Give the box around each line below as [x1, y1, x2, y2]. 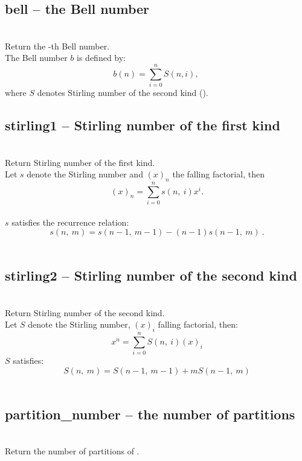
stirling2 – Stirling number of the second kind [5, 266, 297, 285]
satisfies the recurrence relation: [11, 215, 129, 228]
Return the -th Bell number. [5, 39, 110, 52]
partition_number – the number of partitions [5, 404, 295, 423]
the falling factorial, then [172, 168, 265, 180]
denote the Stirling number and [27, 168, 143, 180]
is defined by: [77, 51, 126, 64]
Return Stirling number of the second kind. [5, 306, 165, 319]
